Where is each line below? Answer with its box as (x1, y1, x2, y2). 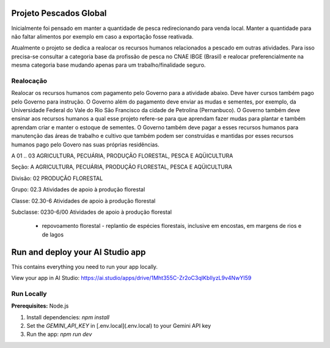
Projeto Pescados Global (11, 8, 107, 18)
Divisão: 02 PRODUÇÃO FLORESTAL (11, 175, 103, 182)
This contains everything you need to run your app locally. (11, 263, 158, 270)
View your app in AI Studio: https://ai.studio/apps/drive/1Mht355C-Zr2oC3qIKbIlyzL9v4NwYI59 (11, 274, 252, 281)
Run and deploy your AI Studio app (11, 247, 146, 257)
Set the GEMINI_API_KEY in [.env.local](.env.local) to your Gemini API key (26, 322, 211, 329)
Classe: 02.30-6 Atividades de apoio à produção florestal (11, 197, 156, 205)
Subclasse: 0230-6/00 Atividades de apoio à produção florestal (11, 208, 172, 216)
